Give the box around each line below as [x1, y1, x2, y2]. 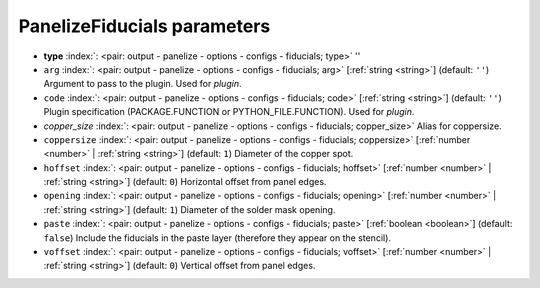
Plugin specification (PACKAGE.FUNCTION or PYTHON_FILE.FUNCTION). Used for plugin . [43, 106, 415, 118]
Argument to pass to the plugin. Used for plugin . [43, 78, 242, 90]
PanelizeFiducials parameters [18, 15, 271, 37]
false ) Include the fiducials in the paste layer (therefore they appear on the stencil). [43, 231, 392, 244]
